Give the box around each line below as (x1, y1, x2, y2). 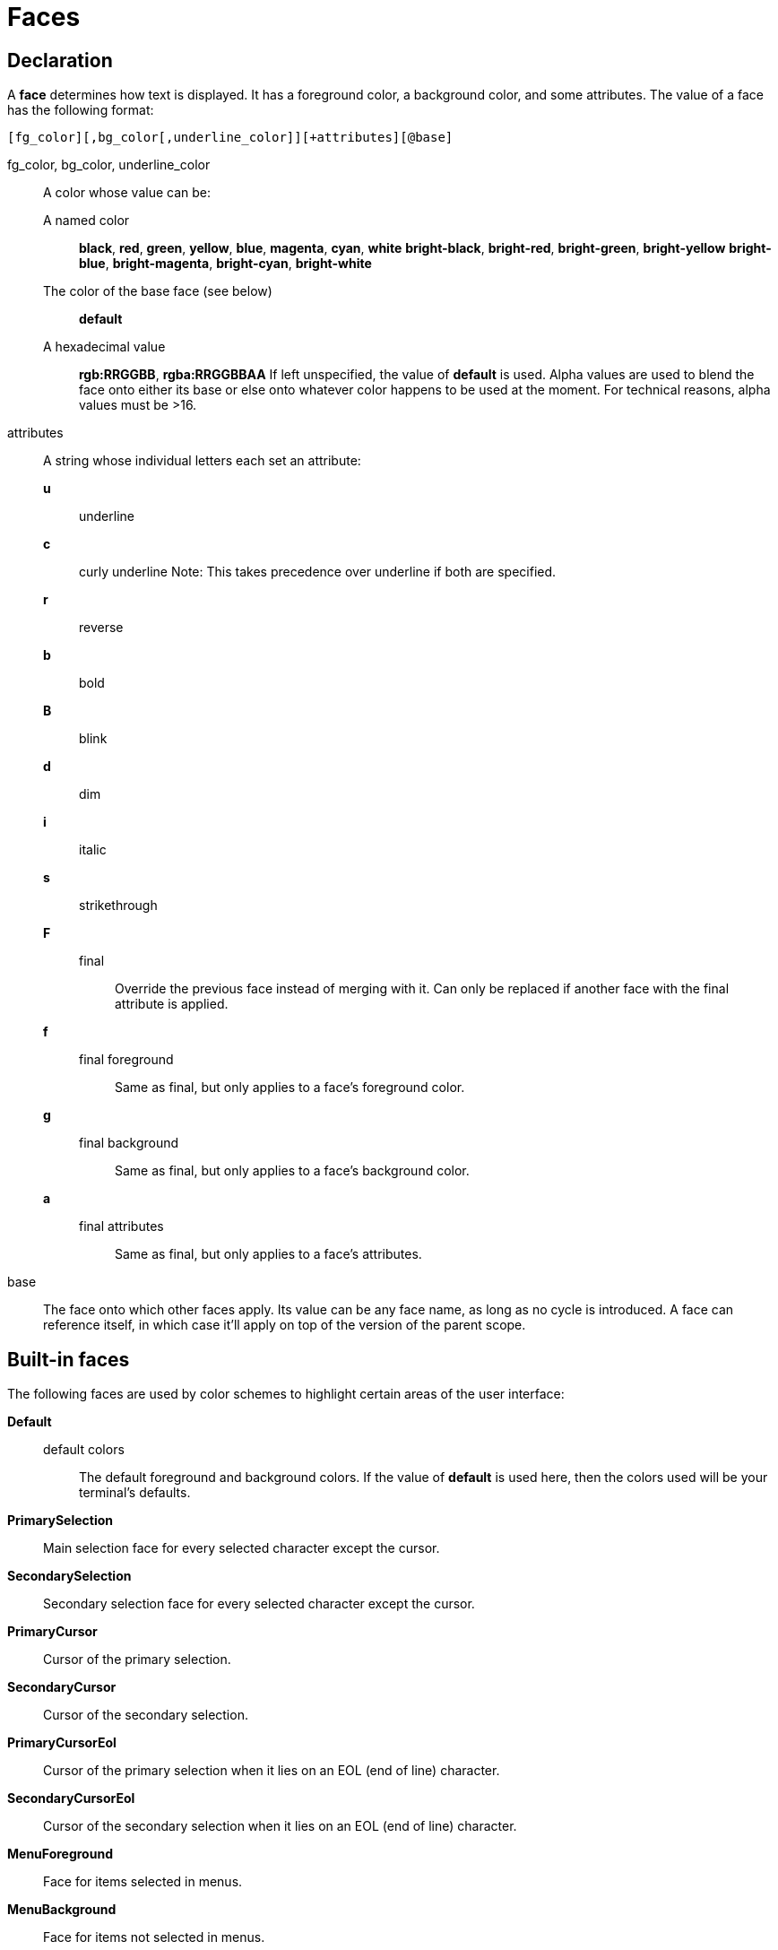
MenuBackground (7, 1902, 117, 1918)
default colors (43, 1442, 125, 1458)
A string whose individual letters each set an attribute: (43, 453, 361, 469)
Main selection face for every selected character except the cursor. (43, 1540, 440, 1556)
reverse (79, 620, 124, 636)
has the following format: (7, 102, 154, 118)
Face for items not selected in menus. (43, 1929, 265, 1946)
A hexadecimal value (43, 339, 166, 355)
